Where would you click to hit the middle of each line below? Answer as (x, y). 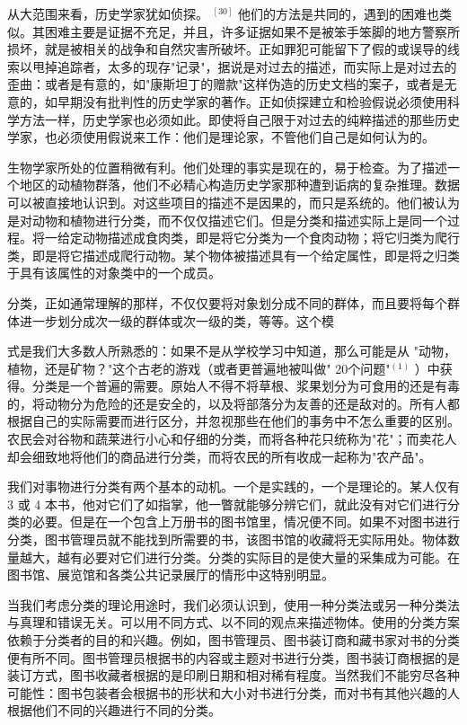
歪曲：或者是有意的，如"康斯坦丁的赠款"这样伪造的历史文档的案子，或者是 (226, 84)
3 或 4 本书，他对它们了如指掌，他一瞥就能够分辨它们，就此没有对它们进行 (227, 504)
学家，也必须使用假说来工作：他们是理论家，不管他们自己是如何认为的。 (221, 137)
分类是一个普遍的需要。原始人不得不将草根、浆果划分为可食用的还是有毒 (246, 386)
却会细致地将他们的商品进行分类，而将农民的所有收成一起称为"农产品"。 (220, 456)
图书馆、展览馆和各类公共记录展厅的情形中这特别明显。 (171, 575)
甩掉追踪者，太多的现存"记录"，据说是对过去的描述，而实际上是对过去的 (244, 66)
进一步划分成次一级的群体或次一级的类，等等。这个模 (176, 320)
